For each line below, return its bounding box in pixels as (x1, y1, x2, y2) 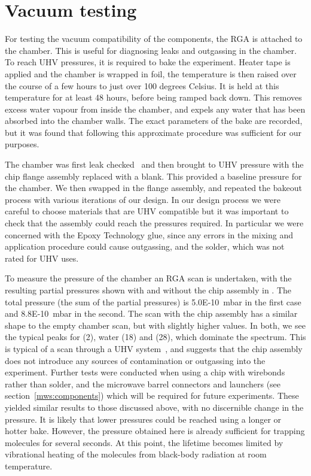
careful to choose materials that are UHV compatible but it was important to (5, 205, 289, 217)
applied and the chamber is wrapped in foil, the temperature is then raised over (5, 67, 297, 80)
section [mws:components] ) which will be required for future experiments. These (5, 389, 299, 402)
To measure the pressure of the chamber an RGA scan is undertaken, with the (5, 272, 292, 284)
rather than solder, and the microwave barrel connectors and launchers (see (5, 377, 281, 390)
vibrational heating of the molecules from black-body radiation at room (5, 448, 267, 460)
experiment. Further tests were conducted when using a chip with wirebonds (5, 366, 285, 378)
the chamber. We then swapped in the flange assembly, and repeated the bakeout (5, 181, 302, 194)
